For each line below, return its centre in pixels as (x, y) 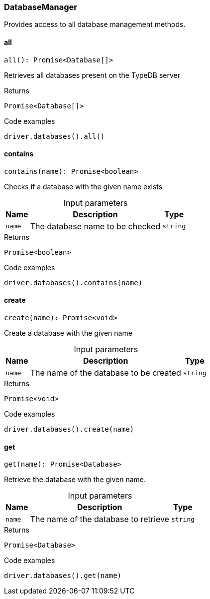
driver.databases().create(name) (69, 429)
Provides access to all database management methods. (95, 24)
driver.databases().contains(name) (73, 283)
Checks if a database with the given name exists (83, 186)
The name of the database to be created (105, 373)
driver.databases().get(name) (63, 576)
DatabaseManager (41, 7)
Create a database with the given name (68, 333)
